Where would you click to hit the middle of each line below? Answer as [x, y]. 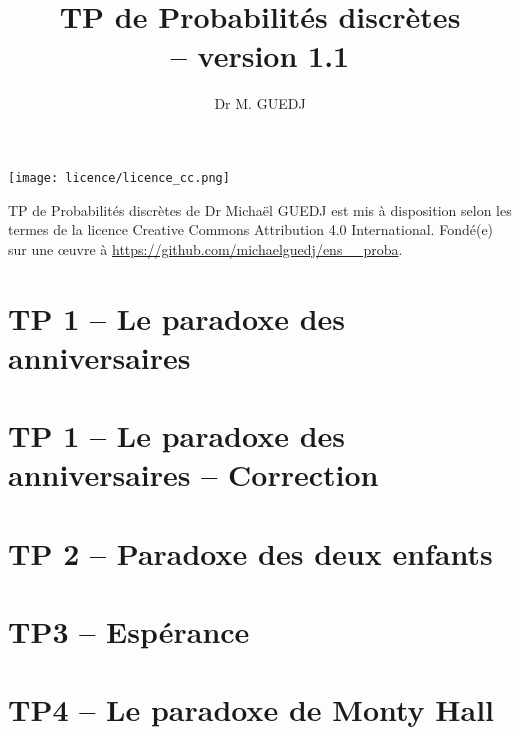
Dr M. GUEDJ [260, 103]
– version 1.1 [260, 55]
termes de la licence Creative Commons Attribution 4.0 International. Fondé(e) [251, 229]
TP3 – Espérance [129, 631]
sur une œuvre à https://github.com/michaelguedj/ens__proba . [205, 248]
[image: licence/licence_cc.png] [119, 177]
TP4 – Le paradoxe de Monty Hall [251, 709]
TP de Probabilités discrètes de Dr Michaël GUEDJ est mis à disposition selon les [260, 209]
